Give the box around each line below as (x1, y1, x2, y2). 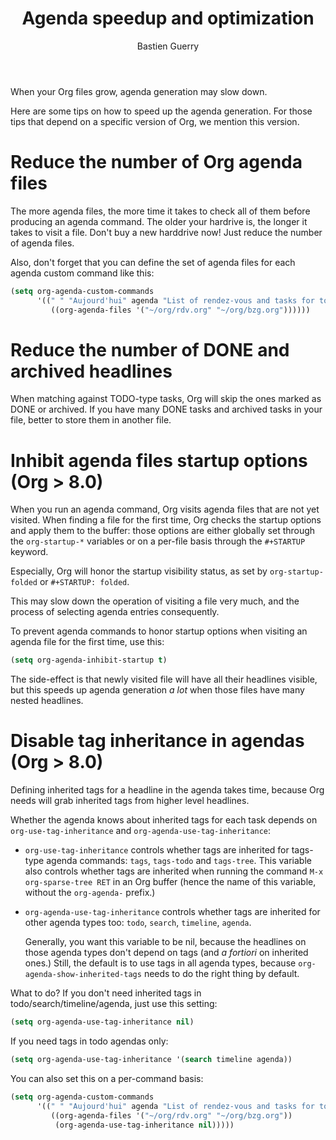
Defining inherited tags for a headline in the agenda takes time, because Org (10, 784, 325, 796)
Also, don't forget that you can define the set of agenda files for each (10, 256, 296, 268)
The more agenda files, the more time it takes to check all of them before (10, 205, 311, 217)
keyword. (10, 546, 49, 558)
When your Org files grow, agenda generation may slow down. (10, 85, 268, 97)
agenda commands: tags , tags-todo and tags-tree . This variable (46, 855, 312, 867)
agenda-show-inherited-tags (24, 970, 142, 980)
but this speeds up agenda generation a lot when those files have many (10, 684, 305, 696)
